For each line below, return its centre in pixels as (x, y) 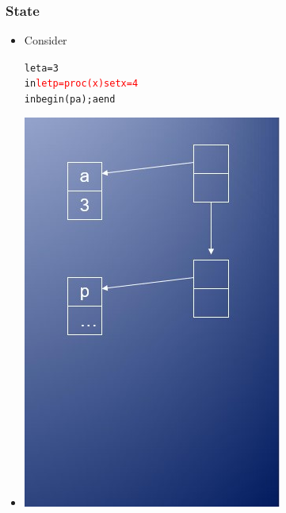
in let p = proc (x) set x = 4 (81, 84)
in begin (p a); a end (70, 100)
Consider (46, 40)
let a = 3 (41, 68)
